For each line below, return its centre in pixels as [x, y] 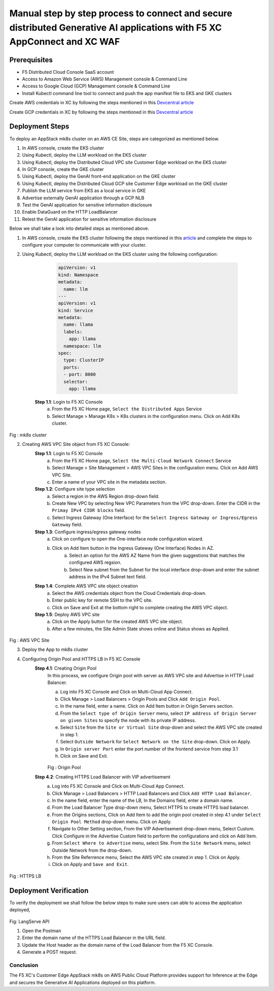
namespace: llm [82, 346]
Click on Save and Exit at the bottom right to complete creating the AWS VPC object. [140, 607]
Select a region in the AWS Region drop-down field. [106, 496]
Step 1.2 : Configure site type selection [75, 489]
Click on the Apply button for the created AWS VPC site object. [118, 622]
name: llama [78, 325]
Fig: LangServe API [29, 921]
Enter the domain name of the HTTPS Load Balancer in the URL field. [94, 938]
